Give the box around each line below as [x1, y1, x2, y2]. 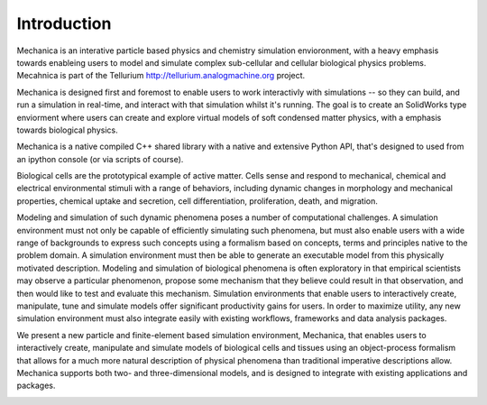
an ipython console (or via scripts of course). [16, 153, 184, 164]
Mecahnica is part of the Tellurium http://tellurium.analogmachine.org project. [16, 70, 306, 81]
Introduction [16, 14, 112, 33]
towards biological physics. [16, 124, 118, 135]
